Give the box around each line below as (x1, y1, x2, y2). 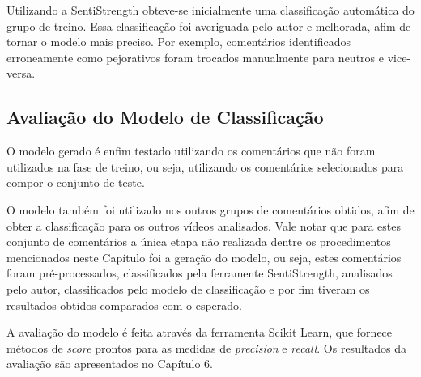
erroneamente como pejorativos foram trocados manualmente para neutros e (6, 49, 384, 66)
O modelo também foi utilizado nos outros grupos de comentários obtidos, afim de (6, 201, 415, 218)
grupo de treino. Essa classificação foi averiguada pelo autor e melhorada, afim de (6, 17, 411, 34)
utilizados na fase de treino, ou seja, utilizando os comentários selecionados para (6, 158, 404, 175)
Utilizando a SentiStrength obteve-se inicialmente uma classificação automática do (6, 2, 415, 18)
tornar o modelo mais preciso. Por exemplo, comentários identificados (6, 33, 351, 50)
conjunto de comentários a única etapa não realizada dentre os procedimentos (6, 233, 391, 250)
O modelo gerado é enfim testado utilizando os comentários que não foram (6, 142, 376, 159)
